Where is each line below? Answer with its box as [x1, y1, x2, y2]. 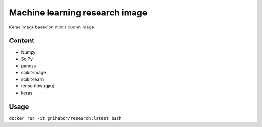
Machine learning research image [9, 7, 147, 18]
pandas [21, 63, 36, 69]
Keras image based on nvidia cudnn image [9, 24, 94, 30]
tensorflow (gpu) [21, 83, 55, 89]
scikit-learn [21, 76, 44, 82]
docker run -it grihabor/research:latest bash [9, 115, 122, 121]
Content [9, 37, 34, 45]
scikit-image [21, 70, 46, 75]
